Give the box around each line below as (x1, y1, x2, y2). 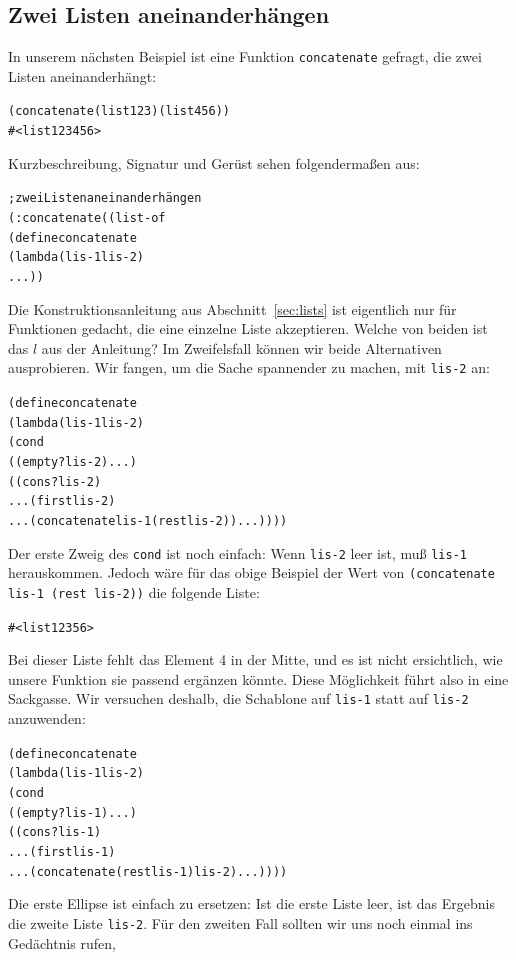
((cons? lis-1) (8, 825, 102, 840)
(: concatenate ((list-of (8, 211, 166, 226)
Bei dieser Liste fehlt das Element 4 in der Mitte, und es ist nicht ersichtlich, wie (8, 649, 503, 670)
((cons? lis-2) (8, 474, 102, 489)
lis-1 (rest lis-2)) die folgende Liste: (8, 581, 260, 602)
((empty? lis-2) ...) (8, 455, 137, 470)
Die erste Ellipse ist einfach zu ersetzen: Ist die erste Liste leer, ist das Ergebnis (8, 893, 495, 914)
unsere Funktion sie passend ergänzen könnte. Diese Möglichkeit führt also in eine (8, 668, 509, 689)
